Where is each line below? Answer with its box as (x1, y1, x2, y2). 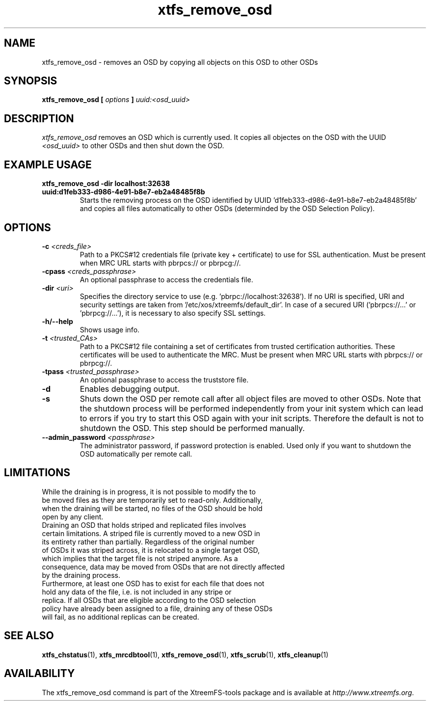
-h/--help (42, 317, 73, 325)
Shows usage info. (80, 325, 140, 334)
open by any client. (42, 512, 104, 521)
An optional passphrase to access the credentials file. (80, 275, 253, 284)
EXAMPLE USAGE (4, 158, 92, 171)
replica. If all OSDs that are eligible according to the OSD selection (42, 596, 256, 604)
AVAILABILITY (4, 667, 75, 680)
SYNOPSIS (4, 75, 57, 87)
